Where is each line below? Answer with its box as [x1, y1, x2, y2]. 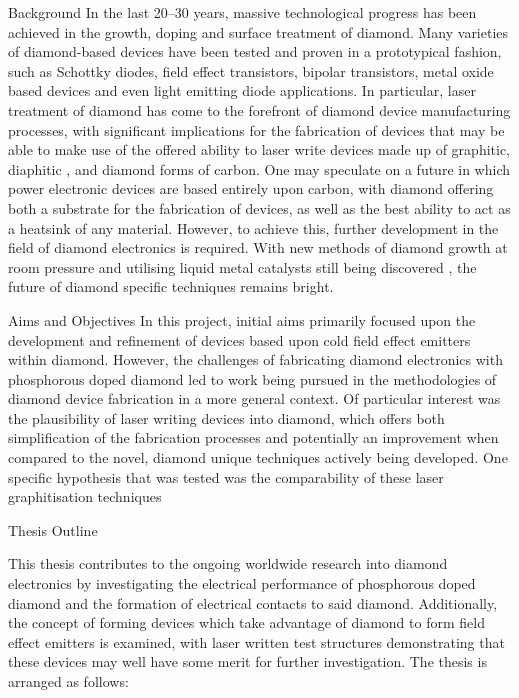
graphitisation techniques [8, 486, 162, 507]
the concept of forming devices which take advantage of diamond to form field [8, 612, 485, 633]
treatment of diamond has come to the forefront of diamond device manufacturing [8, 99, 511, 120]
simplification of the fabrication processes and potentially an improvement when [8, 427, 499, 448]
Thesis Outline [8, 519, 98, 540]
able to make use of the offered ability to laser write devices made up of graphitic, [8, 139, 511, 160]
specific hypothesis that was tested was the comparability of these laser [8, 466, 444, 487]
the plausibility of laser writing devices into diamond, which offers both [8, 407, 445, 428]
